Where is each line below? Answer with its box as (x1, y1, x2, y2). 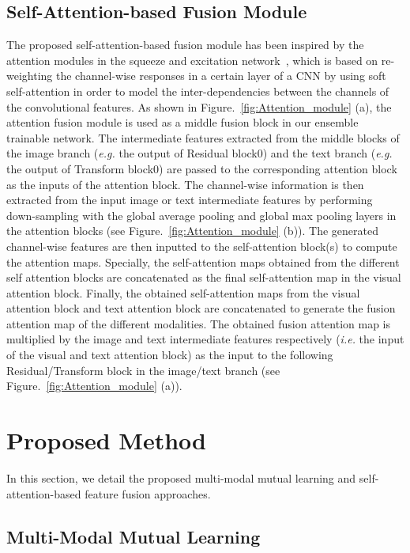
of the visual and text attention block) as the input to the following (6, 347, 333, 363)
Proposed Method (6, 424, 206, 456)
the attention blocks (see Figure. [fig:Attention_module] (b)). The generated (6, 222, 379, 239)
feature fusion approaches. (85, 485, 211, 502)
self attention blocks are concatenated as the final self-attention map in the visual (6, 269, 401, 286)
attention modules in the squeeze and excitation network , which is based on (6, 51, 378, 68)
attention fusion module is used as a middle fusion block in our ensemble (6, 114, 359, 131)
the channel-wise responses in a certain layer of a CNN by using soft (55, 67, 386, 84)
